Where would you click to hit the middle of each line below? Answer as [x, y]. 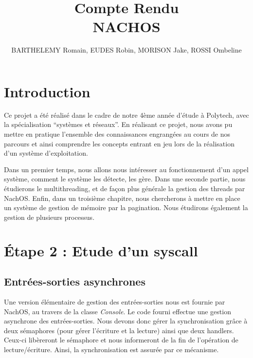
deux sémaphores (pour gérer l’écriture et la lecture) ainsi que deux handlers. [119, 330]
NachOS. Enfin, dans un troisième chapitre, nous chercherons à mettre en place [122, 198]
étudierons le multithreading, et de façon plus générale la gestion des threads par [125, 188]
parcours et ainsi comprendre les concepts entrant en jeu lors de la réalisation [119, 143]
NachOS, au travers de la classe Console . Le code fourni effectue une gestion [117, 311]
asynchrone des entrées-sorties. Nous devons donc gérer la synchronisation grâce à [126, 321]
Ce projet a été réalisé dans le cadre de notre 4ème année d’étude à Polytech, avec [126, 115]
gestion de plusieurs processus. [49, 217]
